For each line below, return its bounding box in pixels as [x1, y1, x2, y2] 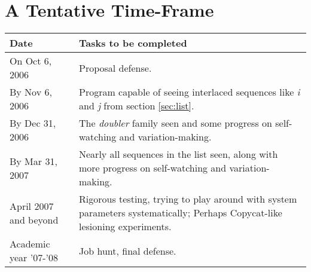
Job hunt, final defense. [79, 243, 176, 258]
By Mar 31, [10, 154, 57, 168]
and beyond [10, 212, 59, 227]
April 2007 [10, 198, 54, 213]
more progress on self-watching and [79, 161, 227, 175]
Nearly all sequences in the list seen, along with [79, 147, 278, 161]
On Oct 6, [10, 54, 52, 68]
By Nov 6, [10, 85, 52, 99]
